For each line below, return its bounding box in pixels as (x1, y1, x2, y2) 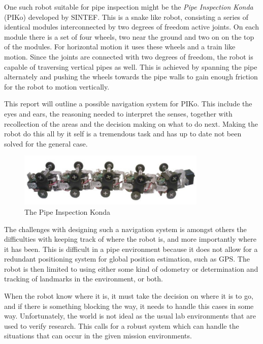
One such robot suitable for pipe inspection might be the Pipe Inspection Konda (4, 2, 253, 12)
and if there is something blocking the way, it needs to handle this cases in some (4, 300, 254, 311)
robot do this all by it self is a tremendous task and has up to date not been (4, 128, 242, 139)
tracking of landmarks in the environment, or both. (4, 273, 163, 284)
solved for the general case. (4, 138, 88, 149)
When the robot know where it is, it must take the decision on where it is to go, (4, 291, 253, 301)
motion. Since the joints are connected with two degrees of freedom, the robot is (4, 51, 253, 62)
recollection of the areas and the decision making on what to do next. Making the (4, 118, 258, 129)
